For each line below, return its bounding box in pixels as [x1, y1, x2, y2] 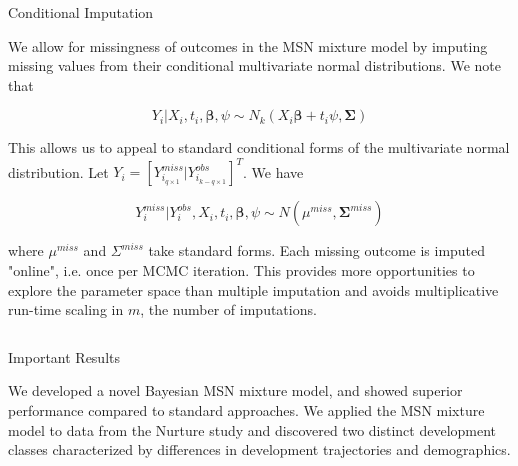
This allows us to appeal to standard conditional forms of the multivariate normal [8, 137, 510, 158]
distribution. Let [8, 161, 109, 182]
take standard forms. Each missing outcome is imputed [148, 240, 486, 261]
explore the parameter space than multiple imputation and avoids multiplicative [8, 279, 499, 300]
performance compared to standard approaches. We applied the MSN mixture [8, 400, 485, 421]
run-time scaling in [8, 299, 124, 320]
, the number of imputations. [140, 299, 317, 320]
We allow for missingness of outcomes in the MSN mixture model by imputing [8, 35, 488, 56]
